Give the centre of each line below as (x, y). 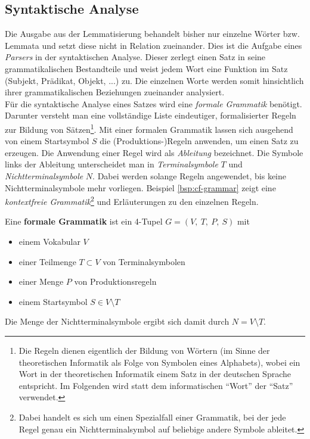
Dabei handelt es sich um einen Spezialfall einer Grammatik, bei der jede (152, 417)
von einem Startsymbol (47, 141)
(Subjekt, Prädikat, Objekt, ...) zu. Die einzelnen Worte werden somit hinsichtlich (154, 80)
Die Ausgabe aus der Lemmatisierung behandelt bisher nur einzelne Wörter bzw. (152, 34)
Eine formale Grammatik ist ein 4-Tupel (84, 221)
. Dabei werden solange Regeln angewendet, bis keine (189, 175)
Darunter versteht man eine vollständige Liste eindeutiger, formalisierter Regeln (151, 115)
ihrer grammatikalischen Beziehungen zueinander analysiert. (115, 92)
